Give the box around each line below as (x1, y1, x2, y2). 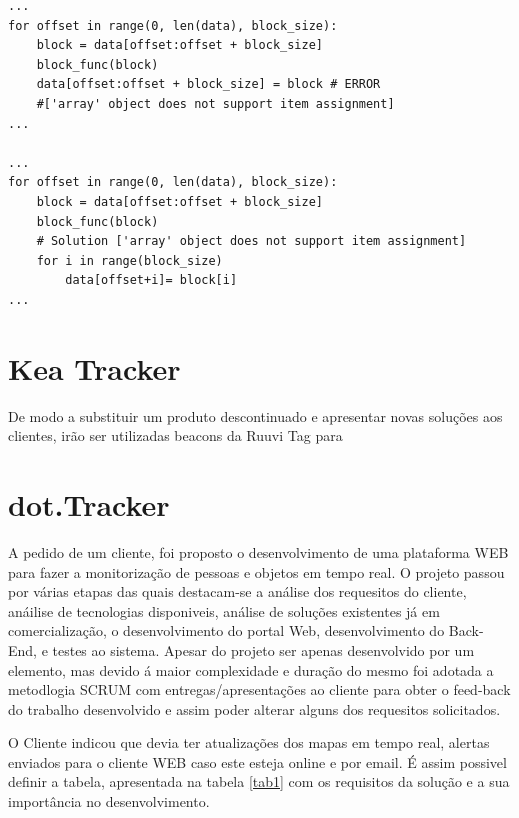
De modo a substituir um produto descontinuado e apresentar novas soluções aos (8, 405, 503, 426)
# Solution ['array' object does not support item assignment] (36, 234, 467, 249)
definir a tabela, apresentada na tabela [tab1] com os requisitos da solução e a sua (8, 771, 510, 792)
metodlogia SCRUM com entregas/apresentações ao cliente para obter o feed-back (8, 679, 511, 700)
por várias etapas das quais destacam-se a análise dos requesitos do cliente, (8, 581, 467, 602)
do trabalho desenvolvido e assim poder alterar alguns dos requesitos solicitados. (8, 698, 501, 719)
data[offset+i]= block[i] (65, 273, 238, 288)
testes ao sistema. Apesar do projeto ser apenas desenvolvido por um (52, 639, 475, 660)
